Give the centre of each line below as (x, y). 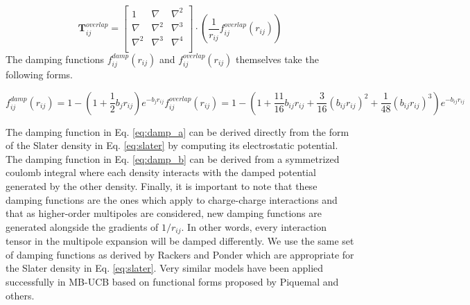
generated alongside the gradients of (82, 226)
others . (20, 295)
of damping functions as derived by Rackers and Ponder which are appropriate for (180, 254)
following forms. (39, 75)
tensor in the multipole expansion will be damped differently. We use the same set (180, 241)
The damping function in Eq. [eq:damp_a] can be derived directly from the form (177, 131)
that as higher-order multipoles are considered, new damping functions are (164, 213)
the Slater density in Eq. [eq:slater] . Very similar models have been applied (165, 268)
